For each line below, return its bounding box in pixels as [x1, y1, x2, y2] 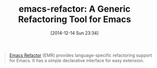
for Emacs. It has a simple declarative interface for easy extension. [9, 57, 144, 63]
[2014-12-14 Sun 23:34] [50, 30, 99, 36]
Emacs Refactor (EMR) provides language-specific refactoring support [9, 52, 152, 58]
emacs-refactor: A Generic [19, 3, 131, 15]
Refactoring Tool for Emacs [18, 14, 131, 25]
